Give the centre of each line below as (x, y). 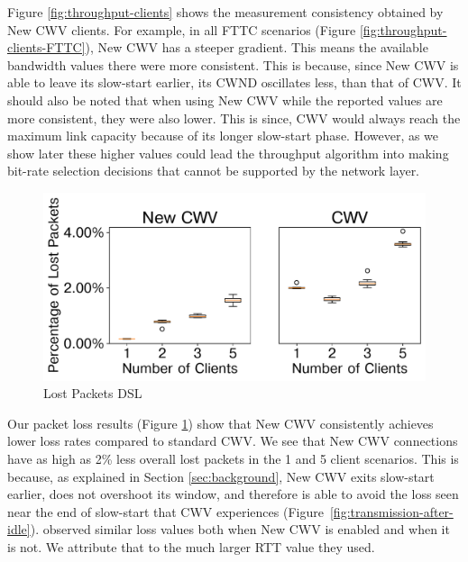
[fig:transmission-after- (391, 511)
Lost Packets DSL (93, 393)
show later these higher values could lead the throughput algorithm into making (228, 153)
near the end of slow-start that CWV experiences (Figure (165, 511)
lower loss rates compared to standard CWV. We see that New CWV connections (233, 441)
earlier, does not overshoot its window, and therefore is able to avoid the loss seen (233, 494)
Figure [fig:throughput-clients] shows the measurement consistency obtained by (225, 12)
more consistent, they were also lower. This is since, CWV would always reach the (234, 118)
